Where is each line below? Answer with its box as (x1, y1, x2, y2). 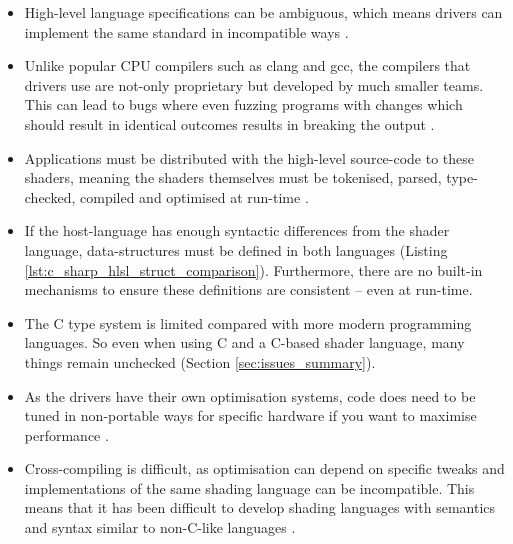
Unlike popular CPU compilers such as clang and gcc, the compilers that (24, 55, 471, 76)
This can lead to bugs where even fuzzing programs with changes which (24, 94, 463, 115)
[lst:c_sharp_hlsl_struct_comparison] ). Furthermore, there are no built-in (24, 259, 483, 280)
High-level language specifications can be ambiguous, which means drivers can (24, 2, 503, 22)
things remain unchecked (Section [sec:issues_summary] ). (24, 351, 376, 372)
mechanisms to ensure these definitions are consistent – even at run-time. (24, 279, 473, 300)
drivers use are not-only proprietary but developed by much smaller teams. (24, 74, 484, 95)
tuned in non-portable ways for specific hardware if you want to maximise (24, 405, 477, 426)
